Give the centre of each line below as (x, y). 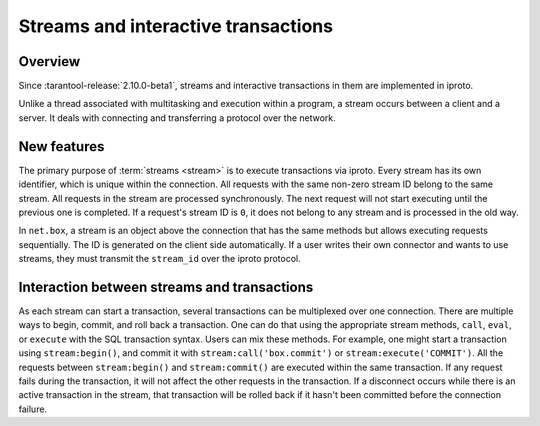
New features (61, 146)
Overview (49, 61)
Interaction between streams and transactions (166, 286)
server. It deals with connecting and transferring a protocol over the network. (177, 117)
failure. (33, 409)
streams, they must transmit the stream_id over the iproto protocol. (159, 259)
